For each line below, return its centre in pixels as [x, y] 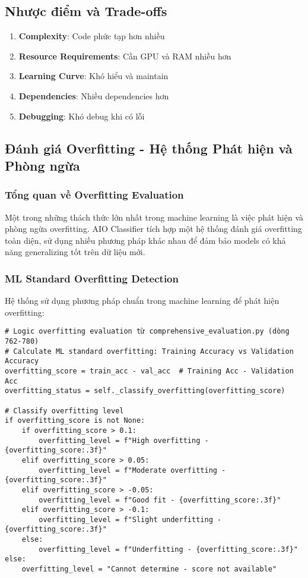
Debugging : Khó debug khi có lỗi [82, 116]
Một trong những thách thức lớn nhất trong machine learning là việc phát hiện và [154, 217]
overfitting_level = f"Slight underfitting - [130, 519]
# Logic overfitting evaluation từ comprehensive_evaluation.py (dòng [147, 332]
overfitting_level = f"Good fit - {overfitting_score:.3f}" [160, 500]
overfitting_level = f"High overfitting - [124, 440]
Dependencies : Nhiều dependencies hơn [94, 95]
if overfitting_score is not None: [75, 421]
